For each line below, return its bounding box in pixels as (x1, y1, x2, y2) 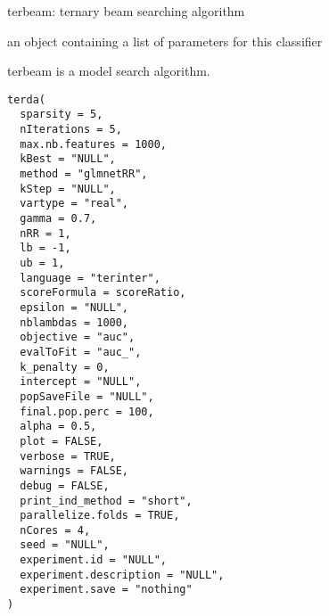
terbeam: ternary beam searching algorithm (7, 2, 245, 20)
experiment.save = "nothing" (20, 583, 193, 596)
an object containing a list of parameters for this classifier (7, 31, 323, 50)
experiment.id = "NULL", (20, 554, 167, 567)
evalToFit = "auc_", (20, 345, 142, 358)
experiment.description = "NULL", (20, 568, 225, 581)
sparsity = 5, (20, 108, 103, 121)
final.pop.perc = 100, (20, 405, 154, 418)
